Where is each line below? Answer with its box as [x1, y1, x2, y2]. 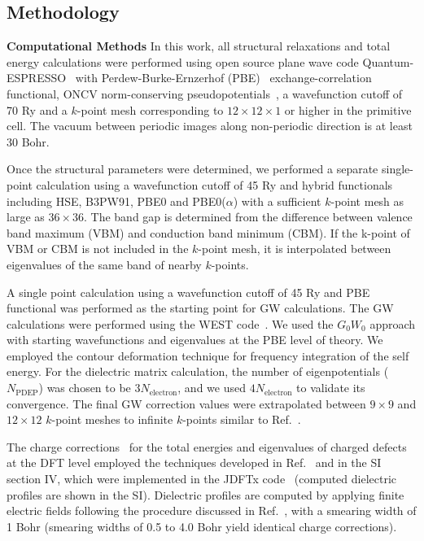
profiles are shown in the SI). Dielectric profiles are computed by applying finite [7, 486, 404, 503]
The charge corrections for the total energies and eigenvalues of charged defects [7, 438, 407, 455]
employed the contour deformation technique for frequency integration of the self [7, 347, 409, 364]
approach [369, 315, 416, 332]
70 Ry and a [7, 101, 68, 118]
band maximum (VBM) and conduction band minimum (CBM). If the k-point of [7, 224, 410, 241]
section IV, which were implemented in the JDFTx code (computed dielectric [7, 470, 397, 487]
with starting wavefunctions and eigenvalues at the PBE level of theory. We [7, 331, 383, 348]
